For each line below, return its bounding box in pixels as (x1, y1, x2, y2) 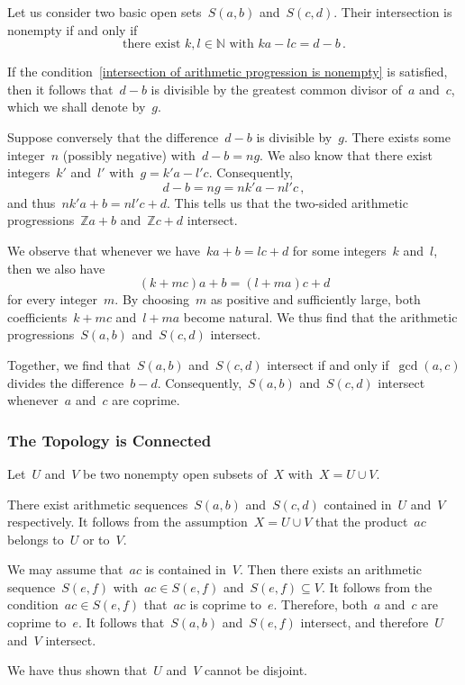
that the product (315, 512, 408, 531)
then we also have (7, 258, 105, 277)
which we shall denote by (7, 97, 146, 116)
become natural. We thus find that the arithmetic (183, 307, 458, 326)
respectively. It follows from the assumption (7, 512, 248, 531)
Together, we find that (7, 355, 131, 374)
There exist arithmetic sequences (7, 494, 188, 513)
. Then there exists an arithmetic (239, 560, 422, 579)
